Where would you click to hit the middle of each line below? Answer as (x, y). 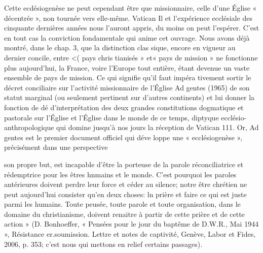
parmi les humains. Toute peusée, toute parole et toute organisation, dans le (122, 204)
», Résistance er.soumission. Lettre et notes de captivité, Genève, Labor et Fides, (130, 234)
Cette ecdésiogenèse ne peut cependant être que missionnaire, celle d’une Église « (130, 8)
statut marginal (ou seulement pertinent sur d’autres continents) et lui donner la (129, 97)
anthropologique (29, 127)
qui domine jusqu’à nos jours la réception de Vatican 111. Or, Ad (158, 127)
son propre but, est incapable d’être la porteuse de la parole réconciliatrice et (124, 164)
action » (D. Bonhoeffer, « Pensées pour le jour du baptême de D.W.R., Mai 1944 (131, 224)
